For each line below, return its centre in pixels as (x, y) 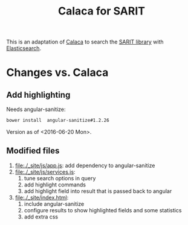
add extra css (41, 217)
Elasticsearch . (24, 48)
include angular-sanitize (54, 204)
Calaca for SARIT (102, 11)
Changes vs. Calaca (57, 73)
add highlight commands (55, 185)
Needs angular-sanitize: (36, 109)
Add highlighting (38, 95)
